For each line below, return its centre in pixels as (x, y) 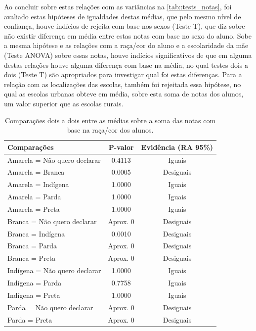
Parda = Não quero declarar (50, 307)
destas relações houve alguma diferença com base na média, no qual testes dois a (126, 65)
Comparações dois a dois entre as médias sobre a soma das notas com (110, 120)
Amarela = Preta (34, 209)
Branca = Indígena (36, 233)
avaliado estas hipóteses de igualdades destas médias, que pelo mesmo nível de (123, 16)
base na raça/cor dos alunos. (110, 130)
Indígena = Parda (35, 283)
